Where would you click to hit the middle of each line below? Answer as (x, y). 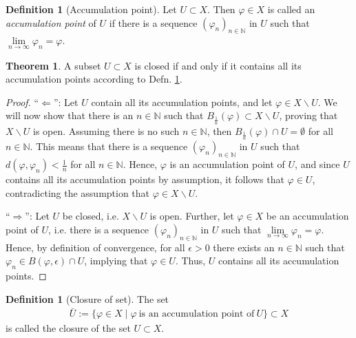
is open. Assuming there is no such (106, 130)
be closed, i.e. (91, 216)
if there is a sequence (153, 22)
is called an (291, 9)
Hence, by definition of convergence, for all (95, 247)
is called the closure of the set (68, 328)
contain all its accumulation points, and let (182, 102)
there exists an (244, 247)
